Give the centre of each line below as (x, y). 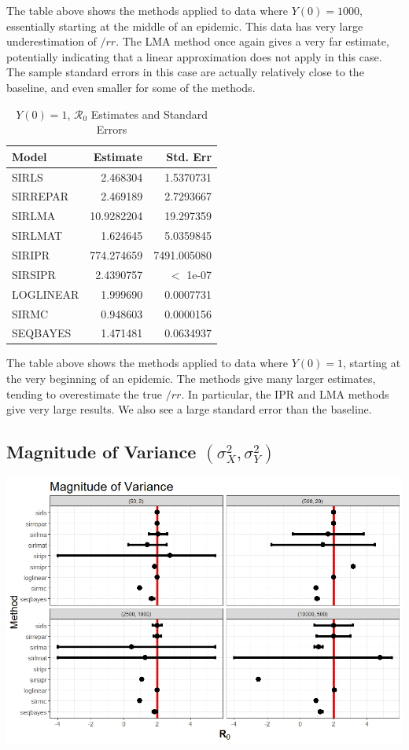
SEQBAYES (42, 333)
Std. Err (189, 156)
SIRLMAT (37, 235)
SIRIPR (31, 254)
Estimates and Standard (149, 114)
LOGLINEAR (46, 294)
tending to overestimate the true (85, 393)
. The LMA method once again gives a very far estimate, (252, 41)
